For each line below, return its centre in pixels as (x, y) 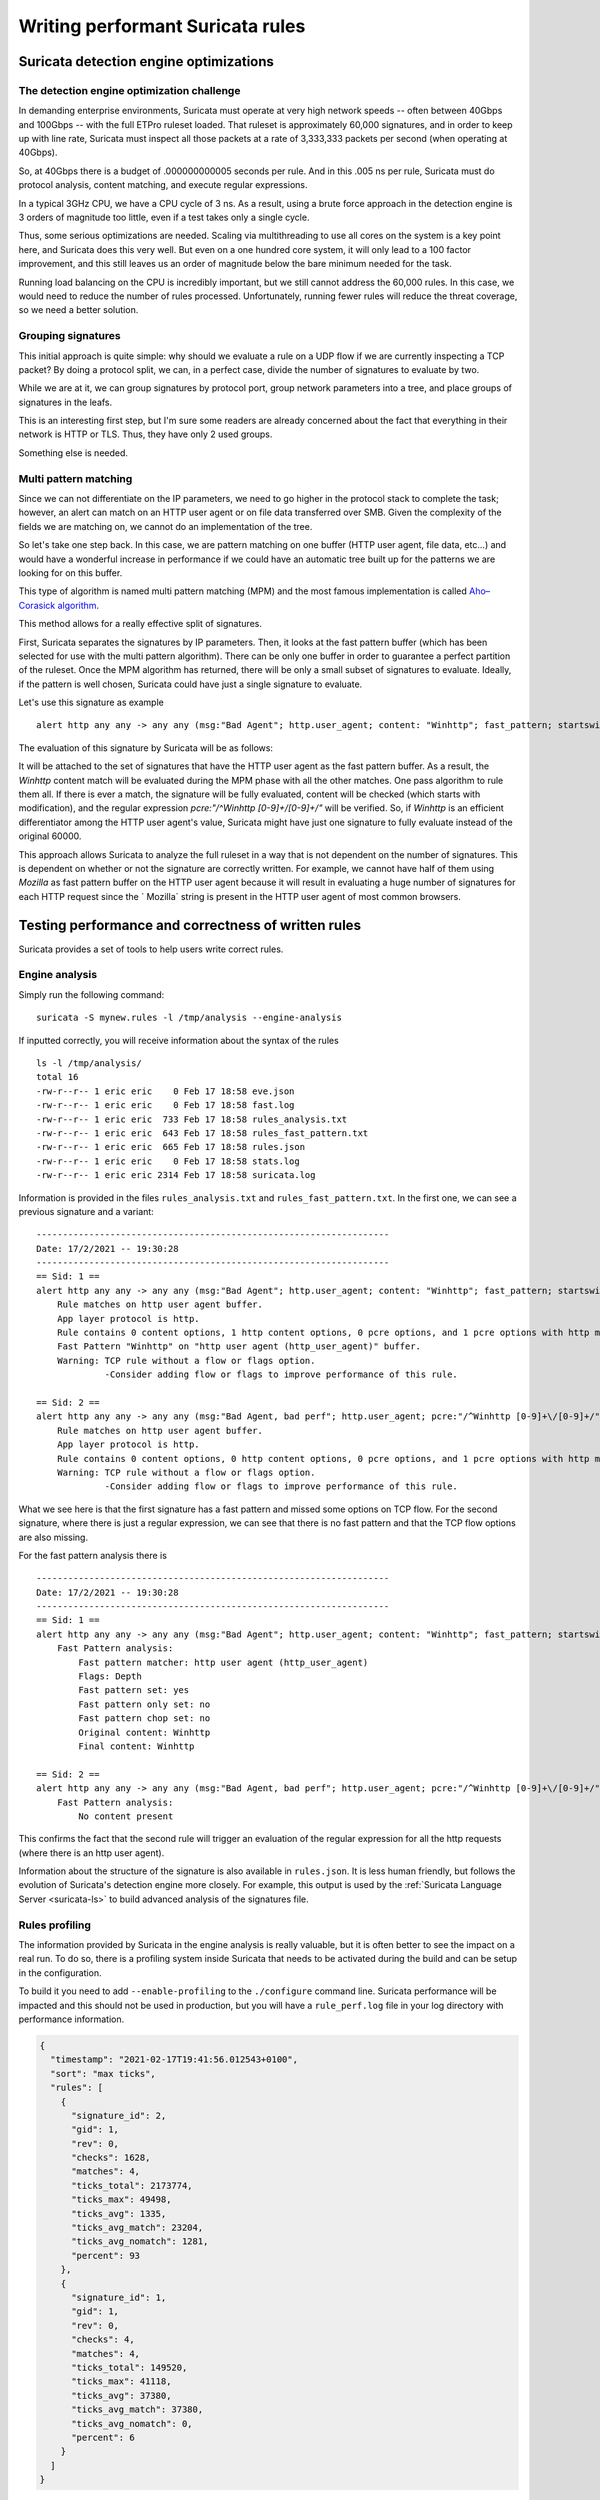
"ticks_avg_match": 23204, (137, 2228)
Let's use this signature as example (91, 702)
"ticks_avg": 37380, (121, 2395)
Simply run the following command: (91, 994)
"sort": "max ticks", (103, 2073)
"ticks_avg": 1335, (119, 2213)
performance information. (71, 2019)
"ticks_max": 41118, (121, 2381)
